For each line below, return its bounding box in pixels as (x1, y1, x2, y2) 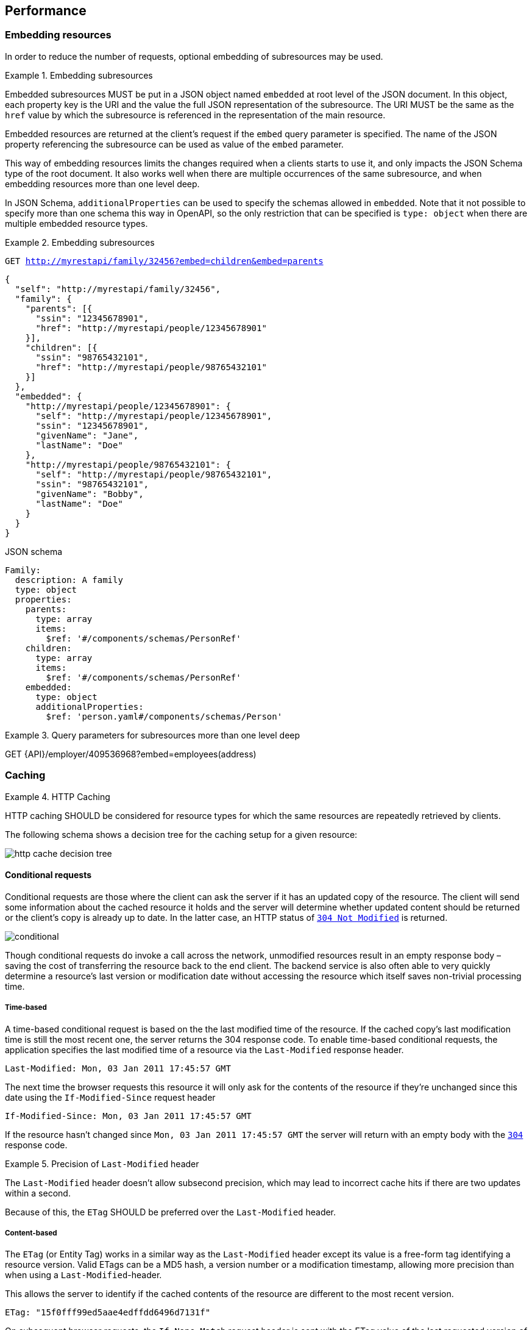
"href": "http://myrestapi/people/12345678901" (35, 323, 267, 333)
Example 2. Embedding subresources (5, 237, 155, 248)
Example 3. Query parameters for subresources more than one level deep (5, 729, 300, 740)
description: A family (15, 574, 123, 585)
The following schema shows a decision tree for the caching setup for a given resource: (5, 829, 358, 840)
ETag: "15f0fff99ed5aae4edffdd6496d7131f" (5, 1307, 211, 1318)
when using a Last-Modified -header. (5, 1270, 162, 1281)
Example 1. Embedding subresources (5, 70, 153, 80)
